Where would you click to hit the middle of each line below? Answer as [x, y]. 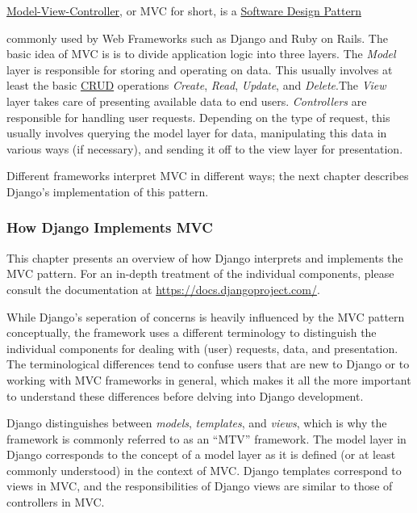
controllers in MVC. [56, 502]
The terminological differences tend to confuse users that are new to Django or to [208, 364]
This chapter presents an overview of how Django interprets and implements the [205, 257]
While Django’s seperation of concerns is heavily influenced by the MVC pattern [206, 316]
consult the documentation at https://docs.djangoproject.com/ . [163, 289]
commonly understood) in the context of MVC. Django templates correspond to [204, 470]
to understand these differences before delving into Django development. [185, 395]
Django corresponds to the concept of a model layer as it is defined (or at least [201, 454]
